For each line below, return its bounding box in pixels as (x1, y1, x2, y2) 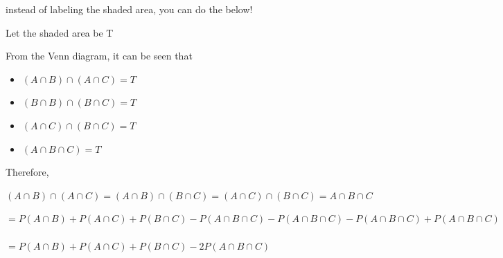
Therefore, (6, 165, 49, 179)
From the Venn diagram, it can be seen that (6, 48, 193, 63)
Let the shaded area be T (6, 25, 114, 39)
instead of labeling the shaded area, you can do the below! (6, 2, 253, 16)
